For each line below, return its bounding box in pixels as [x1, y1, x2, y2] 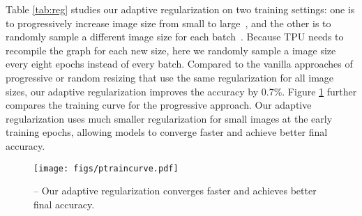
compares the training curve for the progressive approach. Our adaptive [6, 98, 312, 112]
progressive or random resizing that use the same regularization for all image [6, 70, 334, 84]
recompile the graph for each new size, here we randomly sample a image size [6, 43, 336, 57]
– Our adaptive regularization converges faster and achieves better [33, 183, 317, 198]
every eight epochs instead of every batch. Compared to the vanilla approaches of [6, 56, 353, 71]
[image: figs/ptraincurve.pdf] [33, 163, 179, 173]
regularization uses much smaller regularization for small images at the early [6, 111, 333, 125]
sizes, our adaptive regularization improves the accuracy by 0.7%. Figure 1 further [6, 84, 357, 98]
